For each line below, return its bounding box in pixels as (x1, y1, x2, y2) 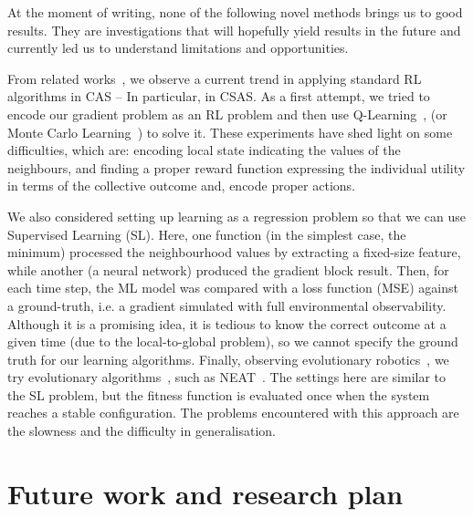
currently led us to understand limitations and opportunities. (7, 38, 349, 57)
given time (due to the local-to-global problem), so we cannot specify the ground (7, 332, 458, 351)
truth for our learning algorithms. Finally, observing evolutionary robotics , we (7, 349, 449, 368)
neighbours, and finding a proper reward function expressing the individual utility (7, 158, 466, 177)
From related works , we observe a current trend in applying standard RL (7, 68, 422, 88)
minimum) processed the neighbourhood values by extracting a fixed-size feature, (7, 243, 461, 262)
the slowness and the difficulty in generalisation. (7, 421, 276, 440)
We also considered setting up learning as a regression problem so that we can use (7, 206, 467, 225)
